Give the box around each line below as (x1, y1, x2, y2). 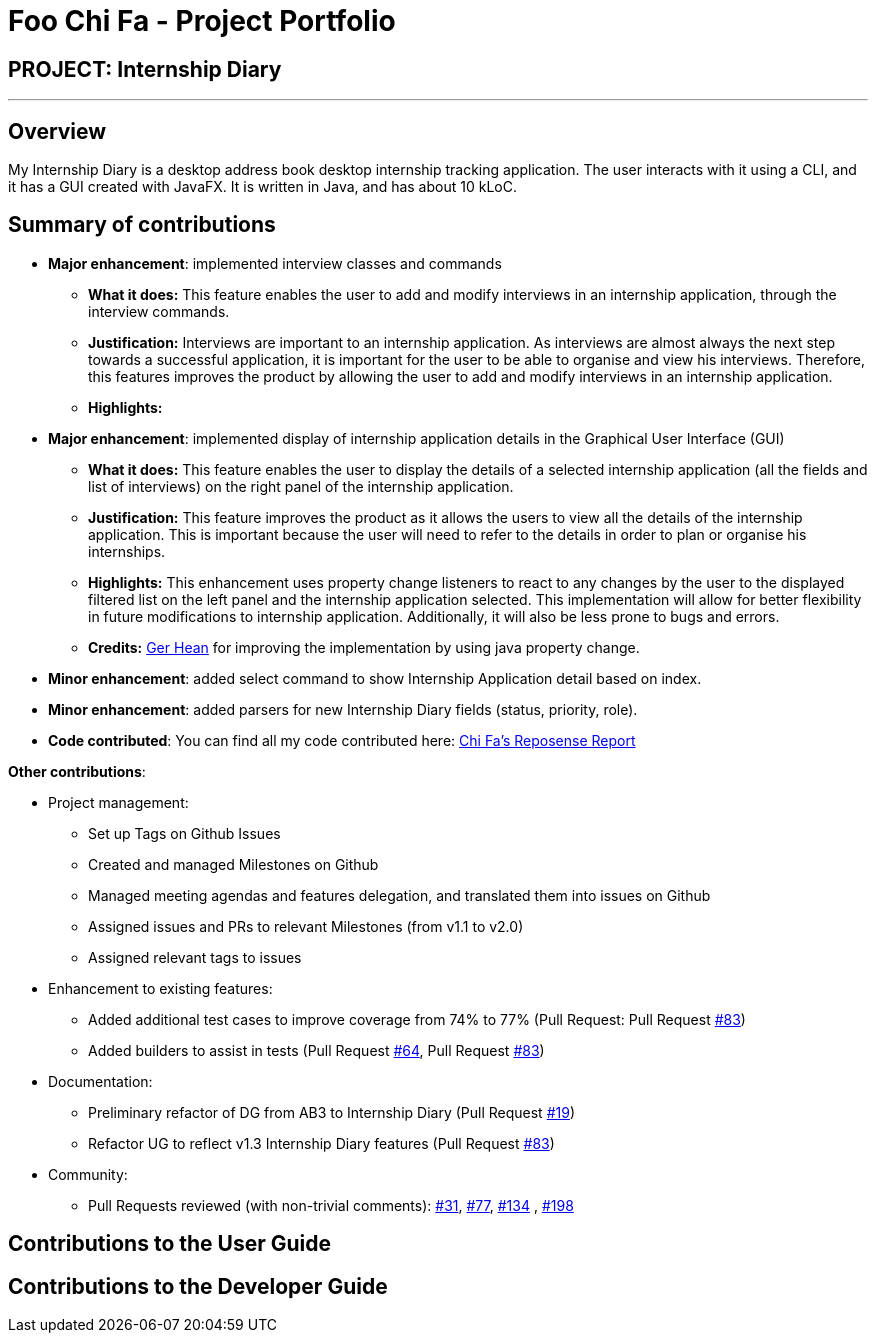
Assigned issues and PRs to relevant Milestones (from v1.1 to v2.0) (88, 917, 524, 935)
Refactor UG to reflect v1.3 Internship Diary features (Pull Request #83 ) (88, 1134, 555, 1152)
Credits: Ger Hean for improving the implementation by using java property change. (88, 638, 640, 656)
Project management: (48, 793, 189, 811)
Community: (48, 1165, 128, 1183)
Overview (8, 118, 107, 144)
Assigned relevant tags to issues (88, 948, 302, 966)
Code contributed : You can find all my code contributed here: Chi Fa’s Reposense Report (48, 731, 636, 749)
